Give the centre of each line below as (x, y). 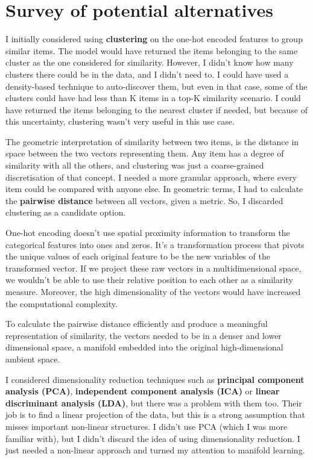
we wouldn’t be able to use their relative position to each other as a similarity (149, 280)
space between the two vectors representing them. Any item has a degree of (145, 153)
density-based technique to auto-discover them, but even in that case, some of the (156, 86)
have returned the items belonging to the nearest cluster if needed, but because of (156, 109)
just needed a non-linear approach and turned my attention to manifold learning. (155, 450)
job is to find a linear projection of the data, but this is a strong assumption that (155, 415)
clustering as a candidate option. (66, 212)
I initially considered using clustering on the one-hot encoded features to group (154, 39)
